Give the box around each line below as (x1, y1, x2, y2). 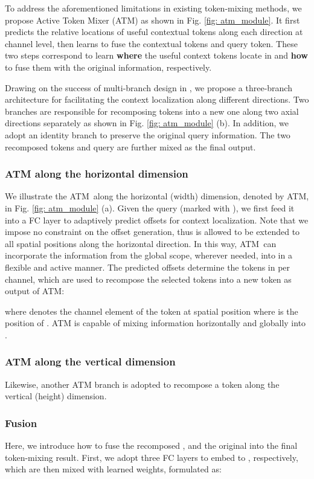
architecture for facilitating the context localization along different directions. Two (5, 93, 309, 106)
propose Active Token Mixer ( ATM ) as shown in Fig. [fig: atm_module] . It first (5, 13, 300, 26)
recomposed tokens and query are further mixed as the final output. (5, 140, 256, 153)
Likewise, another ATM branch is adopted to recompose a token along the (5, 378, 280, 390)
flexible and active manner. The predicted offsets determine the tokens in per (5, 260, 290, 273)
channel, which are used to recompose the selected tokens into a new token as (5, 272, 292, 285)
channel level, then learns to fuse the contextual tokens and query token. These (5, 37, 298, 50)
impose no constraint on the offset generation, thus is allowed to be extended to (5, 225, 300, 238)
